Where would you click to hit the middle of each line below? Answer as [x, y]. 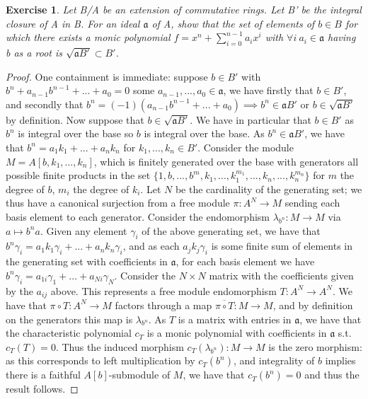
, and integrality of [274, 360]
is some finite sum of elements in [282, 246]
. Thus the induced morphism [120, 346]
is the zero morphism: [315, 346]
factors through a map [163, 305]
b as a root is [34, 52]
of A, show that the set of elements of [233, 23]
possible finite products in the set [78, 175]
